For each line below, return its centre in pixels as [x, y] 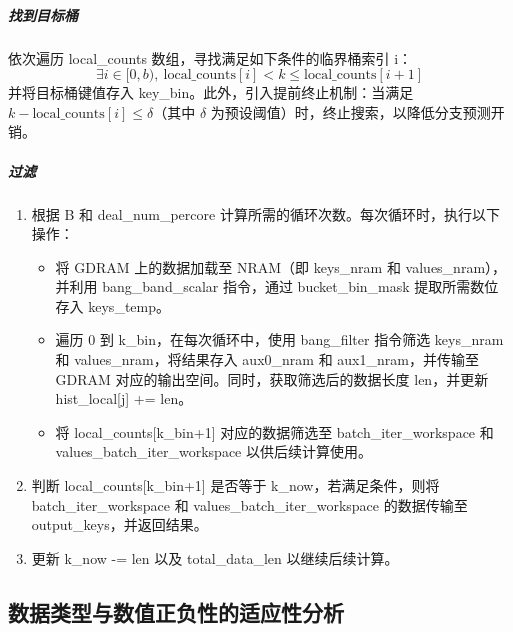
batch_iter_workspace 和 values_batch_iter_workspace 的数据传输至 [249, 504]
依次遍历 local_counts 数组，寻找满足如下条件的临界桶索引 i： [210, 57]
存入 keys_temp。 [112, 305]
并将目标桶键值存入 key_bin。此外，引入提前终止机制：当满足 [211, 92]
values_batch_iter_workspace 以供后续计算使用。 [213, 451]
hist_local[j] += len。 [124, 398]
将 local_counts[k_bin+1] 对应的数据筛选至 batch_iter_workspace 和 [274, 431]
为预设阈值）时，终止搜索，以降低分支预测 [350, 111]
